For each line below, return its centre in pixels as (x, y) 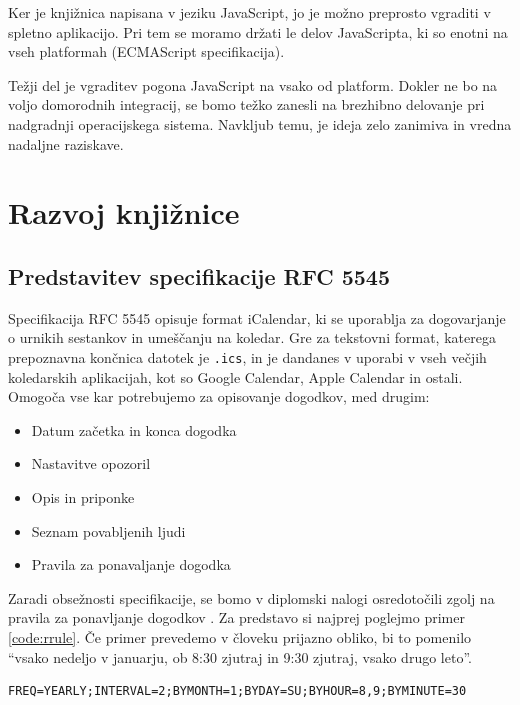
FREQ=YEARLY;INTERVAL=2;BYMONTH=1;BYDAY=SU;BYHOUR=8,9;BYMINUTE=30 (237, 691)
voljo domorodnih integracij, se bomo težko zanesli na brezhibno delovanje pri (246, 104)
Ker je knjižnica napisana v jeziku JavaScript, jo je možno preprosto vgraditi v (249, 12)
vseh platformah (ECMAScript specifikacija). (146, 51)
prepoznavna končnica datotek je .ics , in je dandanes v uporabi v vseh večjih (247, 356)
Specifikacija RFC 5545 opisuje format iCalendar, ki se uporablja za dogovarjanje (257, 317)
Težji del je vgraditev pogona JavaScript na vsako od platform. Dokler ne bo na (253, 84)
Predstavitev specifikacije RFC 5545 (199, 275)
